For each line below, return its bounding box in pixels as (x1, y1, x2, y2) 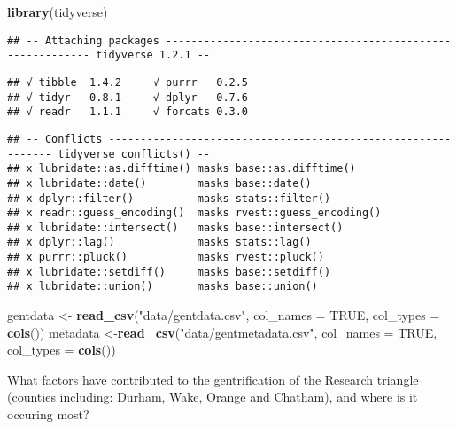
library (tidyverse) (7, 3, 108, 20)
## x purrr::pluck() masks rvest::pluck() (7, 251, 324, 264)
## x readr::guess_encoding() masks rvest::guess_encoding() (7, 207, 382, 220)
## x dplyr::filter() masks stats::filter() (7, 191, 331, 205)
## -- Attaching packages (7, 34, 159, 47)
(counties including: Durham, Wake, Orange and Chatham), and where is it (7, 387, 418, 406)
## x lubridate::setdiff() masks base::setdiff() (7, 265, 331, 278)
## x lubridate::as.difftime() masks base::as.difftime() (7, 162, 356, 175)
